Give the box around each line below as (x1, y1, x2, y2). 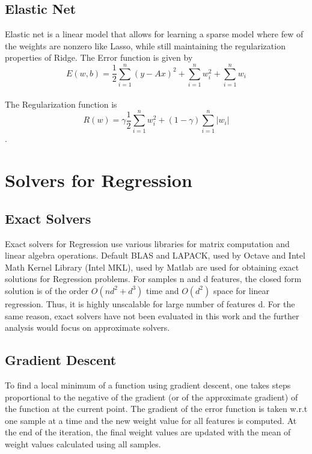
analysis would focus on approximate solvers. (5, 321, 170, 334)
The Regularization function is (5, 97, 117, 110)
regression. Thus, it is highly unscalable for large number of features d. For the (5, 297, 295, 310)
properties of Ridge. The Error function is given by (5, 51, 193, 64)
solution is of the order (5, 284, 89, 296)
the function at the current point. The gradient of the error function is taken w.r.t (5, 402, 308, 415)
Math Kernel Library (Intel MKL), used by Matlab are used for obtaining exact (5, 260, 299, 273)
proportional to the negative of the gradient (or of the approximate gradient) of (5, 390, 298, 403)
